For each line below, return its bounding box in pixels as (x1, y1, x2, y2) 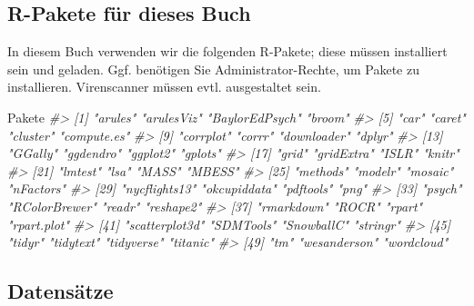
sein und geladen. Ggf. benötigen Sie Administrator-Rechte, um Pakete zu (7, 59, 419, 78)
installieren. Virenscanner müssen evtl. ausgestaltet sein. (7, 77, 321, 96)
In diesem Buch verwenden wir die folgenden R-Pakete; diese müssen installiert (7, 42, 448, 61)
